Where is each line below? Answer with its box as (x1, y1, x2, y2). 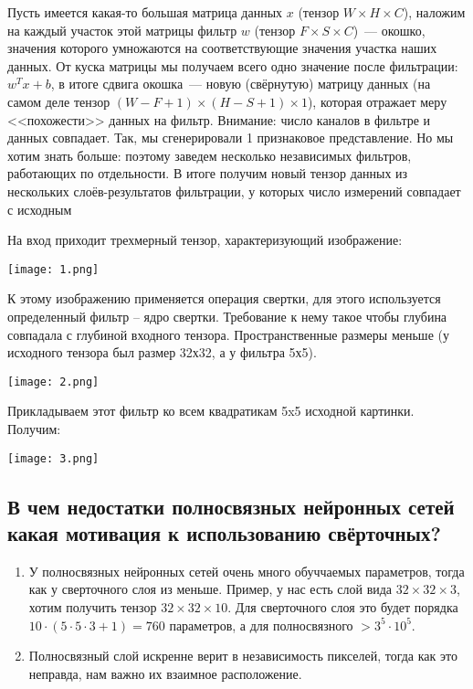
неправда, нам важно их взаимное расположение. (28, 663, 302, 683)
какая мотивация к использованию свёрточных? (7, 519, 441, 547)
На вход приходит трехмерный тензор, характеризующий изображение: (7, 230, 403, 249)
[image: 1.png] (7, 262, 100, 276)
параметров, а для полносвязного (169, 615, 353, 634)
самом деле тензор (7, 91, 110, 111)
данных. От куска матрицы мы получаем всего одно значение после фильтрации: (7, 56, 458, 75)
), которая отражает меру (307, 91, 447, 111)
